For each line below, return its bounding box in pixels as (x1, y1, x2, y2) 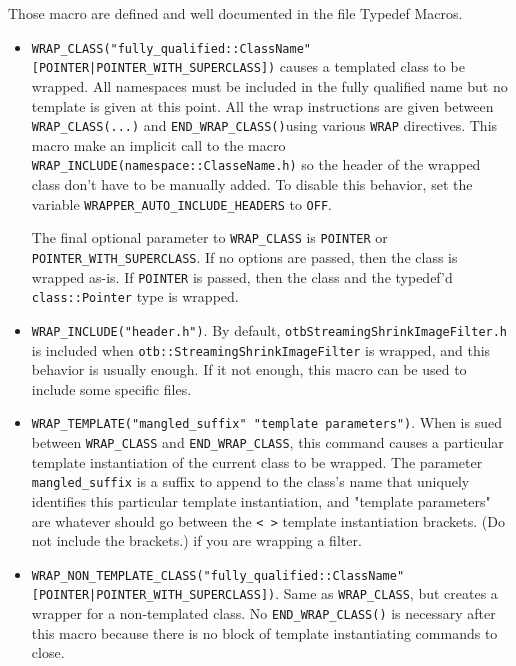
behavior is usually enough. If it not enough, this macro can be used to (31, 359, 467, 380)
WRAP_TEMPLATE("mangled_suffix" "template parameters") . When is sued (31, 412, 502, 433)
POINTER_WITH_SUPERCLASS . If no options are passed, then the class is (31, 246, 458, 267)
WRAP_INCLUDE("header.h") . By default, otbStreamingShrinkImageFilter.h (31, 319, 508, 340)
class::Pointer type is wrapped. (31, 286, 239, 307)
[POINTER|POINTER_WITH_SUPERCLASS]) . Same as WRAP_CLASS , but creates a (31, 583, 498, 604)
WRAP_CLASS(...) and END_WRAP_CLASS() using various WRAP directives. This (31, 115, 498, 136)
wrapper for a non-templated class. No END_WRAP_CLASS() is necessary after (31, 603, 496, 624)
